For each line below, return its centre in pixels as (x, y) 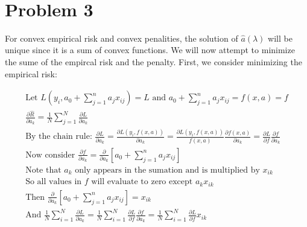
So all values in (54, 182)
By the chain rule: (59, 137)
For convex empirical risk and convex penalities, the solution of (122, 38)
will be (280, 38)
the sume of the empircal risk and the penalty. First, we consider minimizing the (153, 61)
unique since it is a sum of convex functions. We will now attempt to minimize (150, 50)
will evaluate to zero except (142, 182)
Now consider (50, 155)
